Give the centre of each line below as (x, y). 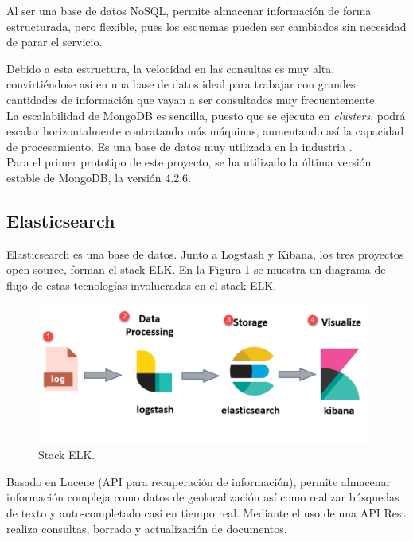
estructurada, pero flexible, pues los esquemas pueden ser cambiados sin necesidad (206, 26)
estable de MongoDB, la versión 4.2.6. (99, 177)
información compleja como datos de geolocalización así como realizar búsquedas (203, 497)
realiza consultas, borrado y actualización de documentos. (147, 528)
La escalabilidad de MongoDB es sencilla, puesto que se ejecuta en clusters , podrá (206, 115)
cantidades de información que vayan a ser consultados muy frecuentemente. (192, 99)
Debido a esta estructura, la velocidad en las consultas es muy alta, (171, 68)
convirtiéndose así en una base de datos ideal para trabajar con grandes (181, 84)
